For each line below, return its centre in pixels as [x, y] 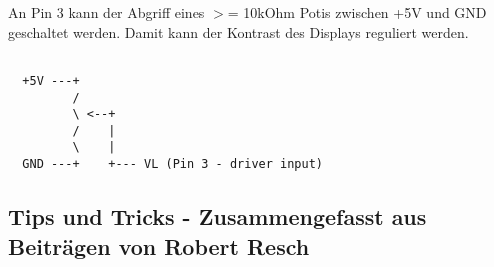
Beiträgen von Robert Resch [159, 245]
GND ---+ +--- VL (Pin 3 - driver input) [172, 164]
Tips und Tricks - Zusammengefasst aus [217, 216]
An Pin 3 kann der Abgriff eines [106, 12]
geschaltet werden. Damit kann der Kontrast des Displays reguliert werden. [238, 31]
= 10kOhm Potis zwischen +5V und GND [357, 12]
